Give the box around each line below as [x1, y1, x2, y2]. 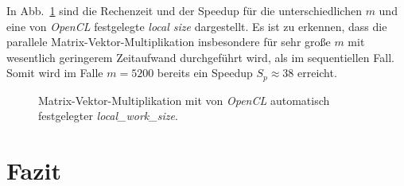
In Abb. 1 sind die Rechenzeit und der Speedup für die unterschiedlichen [6, 2, 362, 18]
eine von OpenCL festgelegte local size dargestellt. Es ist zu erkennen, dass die [6, 17, 387, 34]
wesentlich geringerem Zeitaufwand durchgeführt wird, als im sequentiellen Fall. [6, 48, 394, 65]
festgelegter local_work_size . [38, 107, 178, 124]
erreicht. [297, 64, 337, 81]
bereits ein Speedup [157, 64, 253, 81]
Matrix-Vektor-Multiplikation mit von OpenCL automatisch [38, 91, 330, 108]
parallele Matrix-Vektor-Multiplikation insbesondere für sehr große [6, 33, 331, 50]
